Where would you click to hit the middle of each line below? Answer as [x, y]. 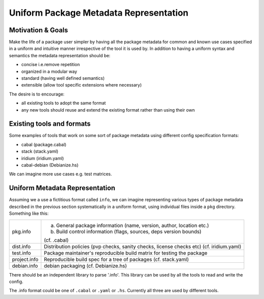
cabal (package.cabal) [44, 144]
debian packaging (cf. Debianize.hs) [85, 266]
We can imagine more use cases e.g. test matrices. [61, 174]
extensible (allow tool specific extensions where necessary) [81, 85]
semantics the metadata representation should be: [60, 55]
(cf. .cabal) [56, 240]
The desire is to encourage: [37, 94]
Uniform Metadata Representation [62, 188]
